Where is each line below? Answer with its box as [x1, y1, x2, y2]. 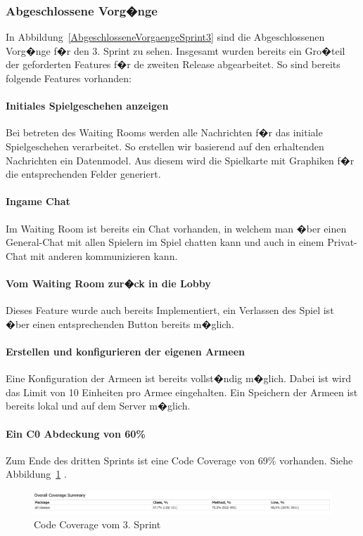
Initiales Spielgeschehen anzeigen [6, 98, 169, 113]
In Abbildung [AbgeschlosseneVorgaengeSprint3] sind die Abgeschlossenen [6, 30, 325, 44]
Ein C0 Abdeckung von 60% [6, 426, 146, 440]
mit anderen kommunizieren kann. [30, 248, 178, 263]
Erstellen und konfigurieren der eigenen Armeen [6, 344, 245, 358]
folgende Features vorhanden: [6, 71, 132, 85]
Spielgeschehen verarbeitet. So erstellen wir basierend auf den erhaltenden [6, 138, 324, 153]
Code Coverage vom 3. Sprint [34, 517, 161, 532]
